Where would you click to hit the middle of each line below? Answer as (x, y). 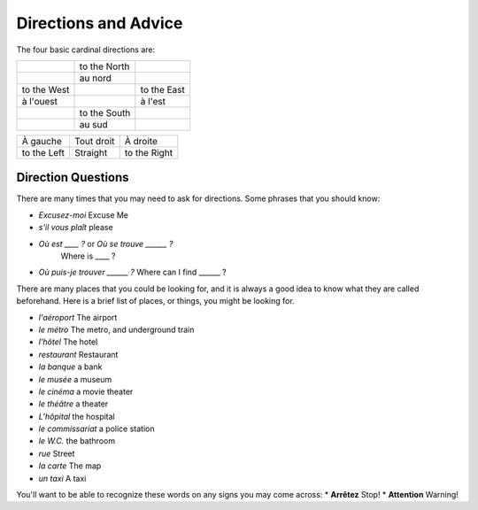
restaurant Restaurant (78, 354)
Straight (91, 152)
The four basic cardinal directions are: (86, 50)
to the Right (148, 152)
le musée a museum (75, 379)
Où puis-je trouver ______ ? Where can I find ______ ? (132, 272)
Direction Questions (73, 178)
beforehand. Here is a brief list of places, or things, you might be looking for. (156, 301)
